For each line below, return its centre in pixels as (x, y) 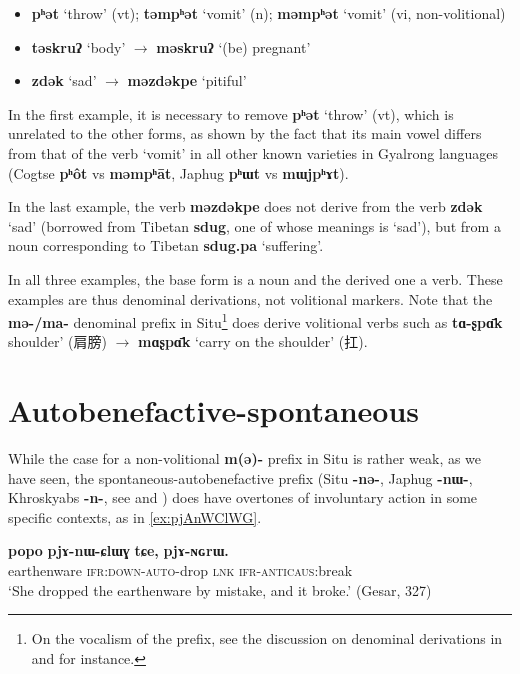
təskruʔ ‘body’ (78, 46)
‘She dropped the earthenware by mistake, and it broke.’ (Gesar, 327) (220, 589)
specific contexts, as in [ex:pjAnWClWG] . (135, 516)
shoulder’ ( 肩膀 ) (57, 341)
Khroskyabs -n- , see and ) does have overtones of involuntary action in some (243, 497)
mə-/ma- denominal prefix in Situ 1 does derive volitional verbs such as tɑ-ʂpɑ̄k (255, 320)
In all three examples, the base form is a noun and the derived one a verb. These (255, 278)
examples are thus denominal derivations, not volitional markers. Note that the (250, 298)
